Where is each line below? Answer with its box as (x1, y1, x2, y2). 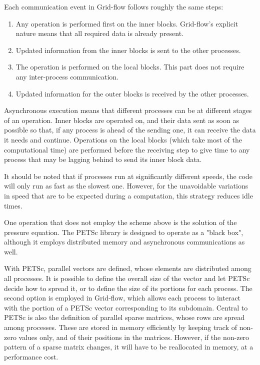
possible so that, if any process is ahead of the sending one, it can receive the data (4, 124, 256, 135)
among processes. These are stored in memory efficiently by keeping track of (4, 322, 237, 332)
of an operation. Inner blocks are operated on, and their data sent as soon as (4, 114, 239, 125)
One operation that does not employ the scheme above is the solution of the (4, 217, 237, 227)
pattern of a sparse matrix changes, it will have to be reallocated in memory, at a (4, 341, 253, 352)
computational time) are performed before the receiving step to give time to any (4, 144, 250, 154)
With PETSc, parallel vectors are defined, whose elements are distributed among (4, 263, 251, 273)
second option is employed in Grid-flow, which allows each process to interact (4, 292, 241, 303)
